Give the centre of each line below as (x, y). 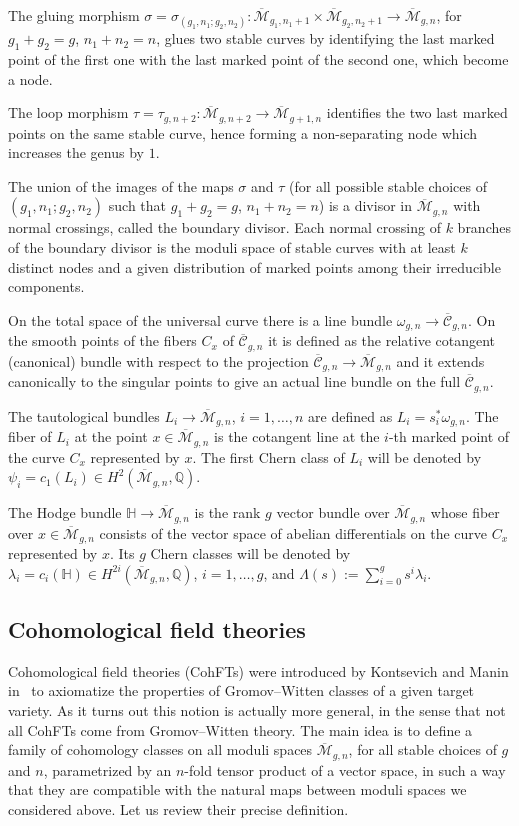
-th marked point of (449, 436)
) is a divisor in (365, 205)
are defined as (350, 415)
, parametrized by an (107, 769)
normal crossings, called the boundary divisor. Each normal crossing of (224, 227)
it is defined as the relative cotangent (382, 340)
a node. (30, 78)
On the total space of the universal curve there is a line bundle (200, 319)
